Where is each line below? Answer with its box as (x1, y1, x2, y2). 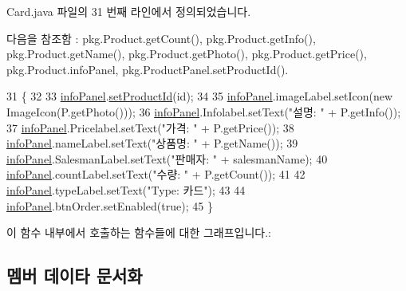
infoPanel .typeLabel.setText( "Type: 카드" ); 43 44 (6, 181, 246, 198)
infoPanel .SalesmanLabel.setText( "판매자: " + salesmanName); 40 (6, 150, 328, 167)
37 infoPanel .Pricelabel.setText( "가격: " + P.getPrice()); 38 (6, 119, 294, 136)
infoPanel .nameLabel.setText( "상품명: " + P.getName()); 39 (6, 135, 298, 151)
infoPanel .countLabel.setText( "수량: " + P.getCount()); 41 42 (6, 166, 305, 183)
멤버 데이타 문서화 (6, 263, 143, 288)
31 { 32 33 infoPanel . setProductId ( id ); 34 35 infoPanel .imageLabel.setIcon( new (6, 88, 393, 104)
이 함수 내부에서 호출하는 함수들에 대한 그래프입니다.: (6, 224, 271, 241)
